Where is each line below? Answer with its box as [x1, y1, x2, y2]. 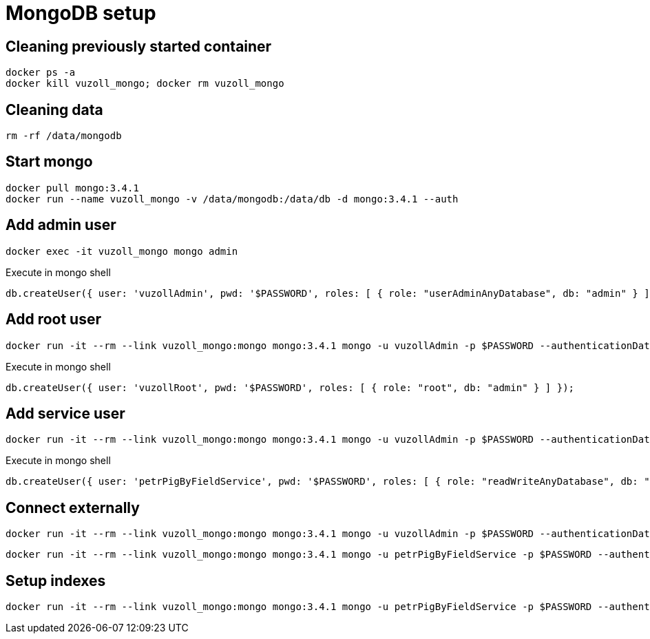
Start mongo [6, 153, 93, 171]
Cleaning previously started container [6, 37, 272, 55]
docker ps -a [6, 67, 76, 78]
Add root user [6, 311, 102, 328]
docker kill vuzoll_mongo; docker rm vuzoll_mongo [6, 78, 284, 90]
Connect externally [6, 499, 140, 516]
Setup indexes [6, 572, 106, 589]
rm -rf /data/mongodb [6, 130, 122, 142]
